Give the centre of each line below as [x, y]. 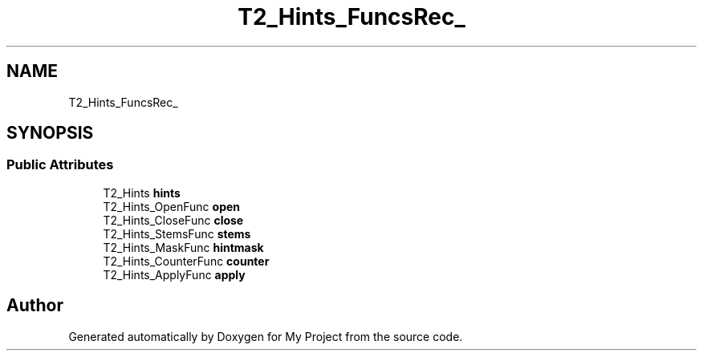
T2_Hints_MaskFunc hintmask [183, 247]
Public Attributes [60, 165]
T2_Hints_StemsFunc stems [177, 233]
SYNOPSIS [50, 133]
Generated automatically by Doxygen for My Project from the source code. [266, 336]
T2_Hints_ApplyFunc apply [174, 274]
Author [35, 306]
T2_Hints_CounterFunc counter [186, 261]
